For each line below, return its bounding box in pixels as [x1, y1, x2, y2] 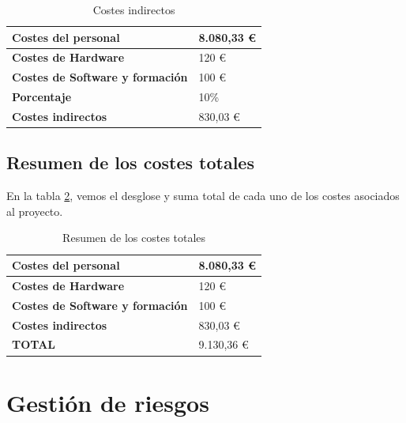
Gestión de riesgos [6, 386, 209, 418]
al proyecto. [6, 202, 63, 219]
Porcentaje [12, 89, 72, 105]
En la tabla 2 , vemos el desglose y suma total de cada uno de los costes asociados [6, 187, 400, 204]
